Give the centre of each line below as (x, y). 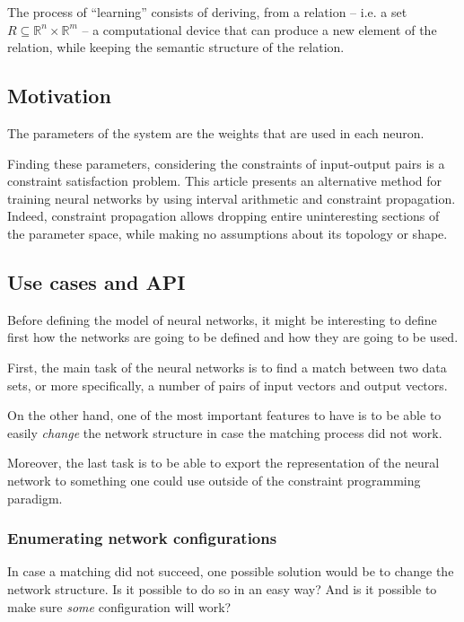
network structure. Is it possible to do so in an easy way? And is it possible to (222, 588)
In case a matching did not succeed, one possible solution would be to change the (231, 571)
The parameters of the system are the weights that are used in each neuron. (216, 132)
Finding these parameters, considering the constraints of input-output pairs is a (226, 163)
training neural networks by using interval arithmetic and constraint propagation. (232, 198)
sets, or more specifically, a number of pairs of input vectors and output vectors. (228, 385)
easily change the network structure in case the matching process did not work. (225, 432)
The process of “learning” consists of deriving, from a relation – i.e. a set (207, 12)
